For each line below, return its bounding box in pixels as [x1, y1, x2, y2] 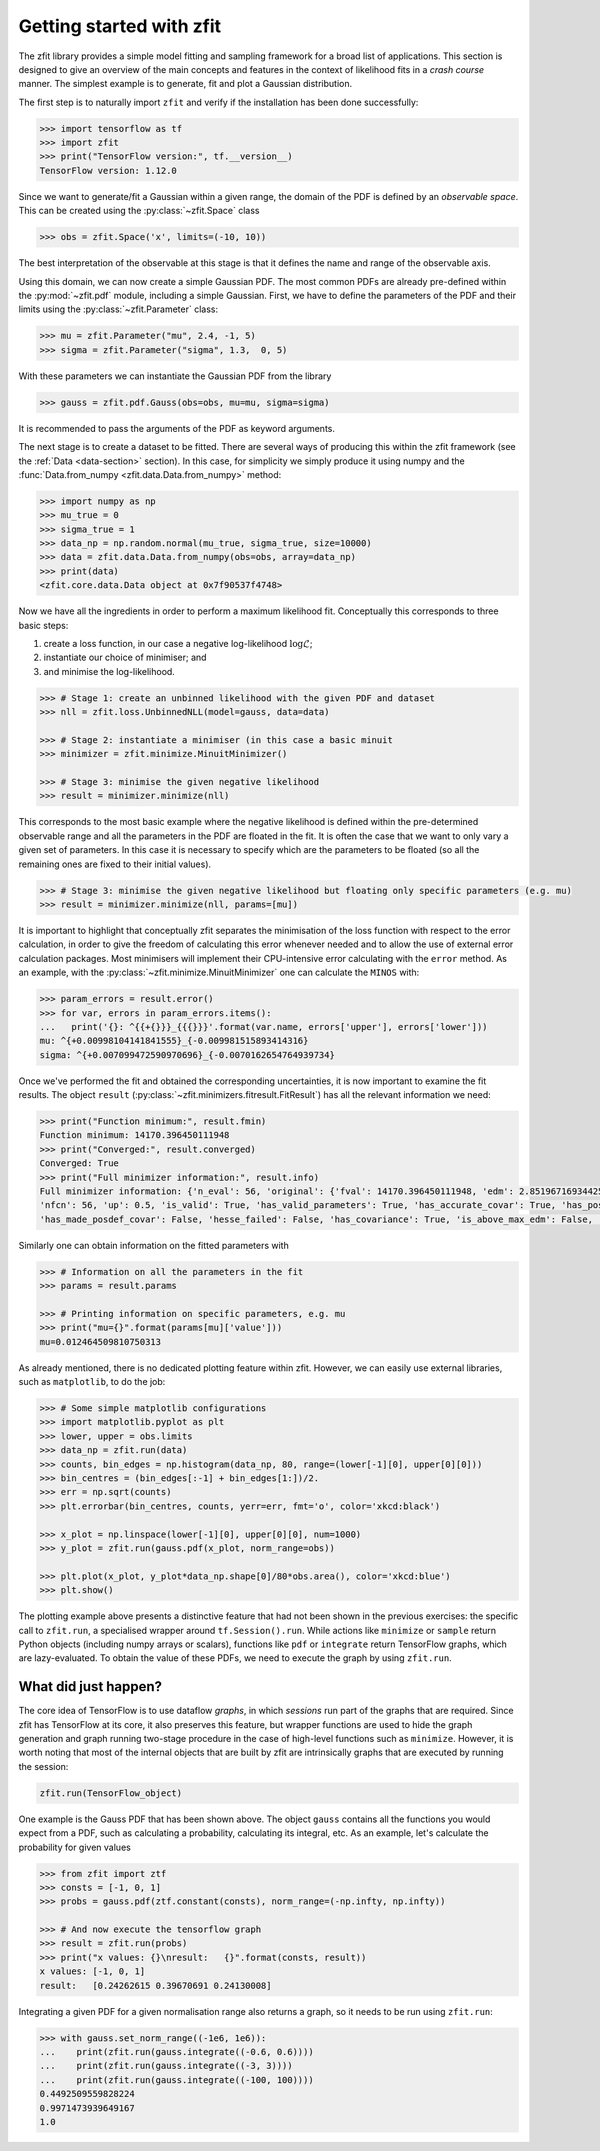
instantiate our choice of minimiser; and [43, 651, 207, 664]
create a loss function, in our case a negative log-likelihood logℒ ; [43, 637, 314, 649]
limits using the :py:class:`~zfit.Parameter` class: [18, 303, 219, 315]
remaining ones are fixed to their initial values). [18, 858, 212, 870]
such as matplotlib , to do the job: [18, 1376, 166, 1388]
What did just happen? [18, 1678, 163, 1695]
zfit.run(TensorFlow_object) [39, 1787, 183, 1799]
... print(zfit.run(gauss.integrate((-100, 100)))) [39, 2074, 314, 2085]
